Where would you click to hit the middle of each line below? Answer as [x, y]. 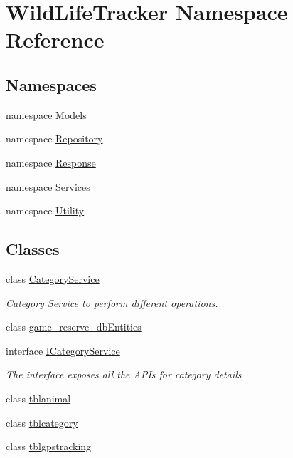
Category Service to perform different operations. [112, 302]
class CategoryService [53, 278]
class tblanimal [38, 398]
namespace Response [51, 162]
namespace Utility [45, 210]
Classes [33, 249]
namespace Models [46, 114]
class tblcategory [42, 422]
